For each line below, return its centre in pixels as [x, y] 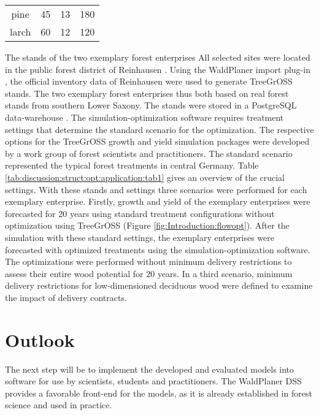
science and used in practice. [59, 405]
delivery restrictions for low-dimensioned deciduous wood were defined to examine [159, 285]
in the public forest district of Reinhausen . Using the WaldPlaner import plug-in [158, 69]
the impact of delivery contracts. [66, 297]
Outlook [40, 339]
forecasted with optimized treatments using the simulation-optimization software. [158, 249]
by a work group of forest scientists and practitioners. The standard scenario [149, 153]
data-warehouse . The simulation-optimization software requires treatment [144, 117]
